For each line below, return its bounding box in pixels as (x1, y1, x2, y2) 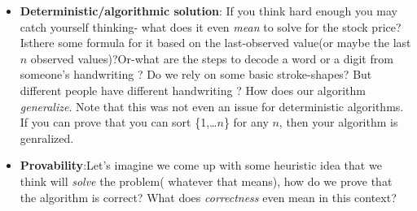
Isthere (20, 34, 55, 51)
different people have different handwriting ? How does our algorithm (20, 81, 366, 98)
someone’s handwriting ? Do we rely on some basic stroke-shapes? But (20, 66, 372, 83)
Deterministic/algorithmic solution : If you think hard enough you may (20, 2, 398, 19)
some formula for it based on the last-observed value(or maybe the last (58, 34, 411, 51)
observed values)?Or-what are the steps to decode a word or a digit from (30, 50, 393, 67)
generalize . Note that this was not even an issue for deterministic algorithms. (20, 97, 404, 114)
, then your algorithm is (279, 114, 398, 131)
